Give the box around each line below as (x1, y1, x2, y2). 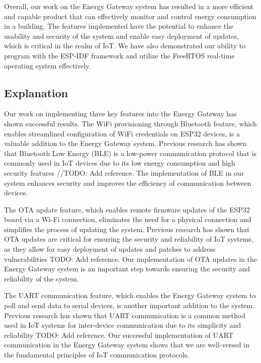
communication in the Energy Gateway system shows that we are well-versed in (4, 339, 249, 350)
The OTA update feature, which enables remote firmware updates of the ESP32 (4, 204, 250, 214)
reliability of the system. (4, 273, 79, 283)
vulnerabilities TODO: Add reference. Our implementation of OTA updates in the (4, 253, 257, 264)
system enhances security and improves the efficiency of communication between (4, 177, 251, 188)
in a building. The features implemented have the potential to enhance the (4, 21, 234, 31)
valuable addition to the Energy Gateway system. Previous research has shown (4, 138, 247, 149)
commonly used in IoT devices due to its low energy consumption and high (4, 158, 235, 168)
